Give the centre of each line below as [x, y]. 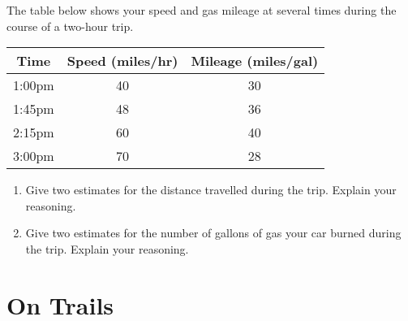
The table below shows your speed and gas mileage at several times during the [202, 10]
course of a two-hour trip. [70, 26]
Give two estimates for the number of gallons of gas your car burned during [213, 233]
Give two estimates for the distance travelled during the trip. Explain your [211, 190]
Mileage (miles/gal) [255, 61]
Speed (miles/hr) [122, 61]
